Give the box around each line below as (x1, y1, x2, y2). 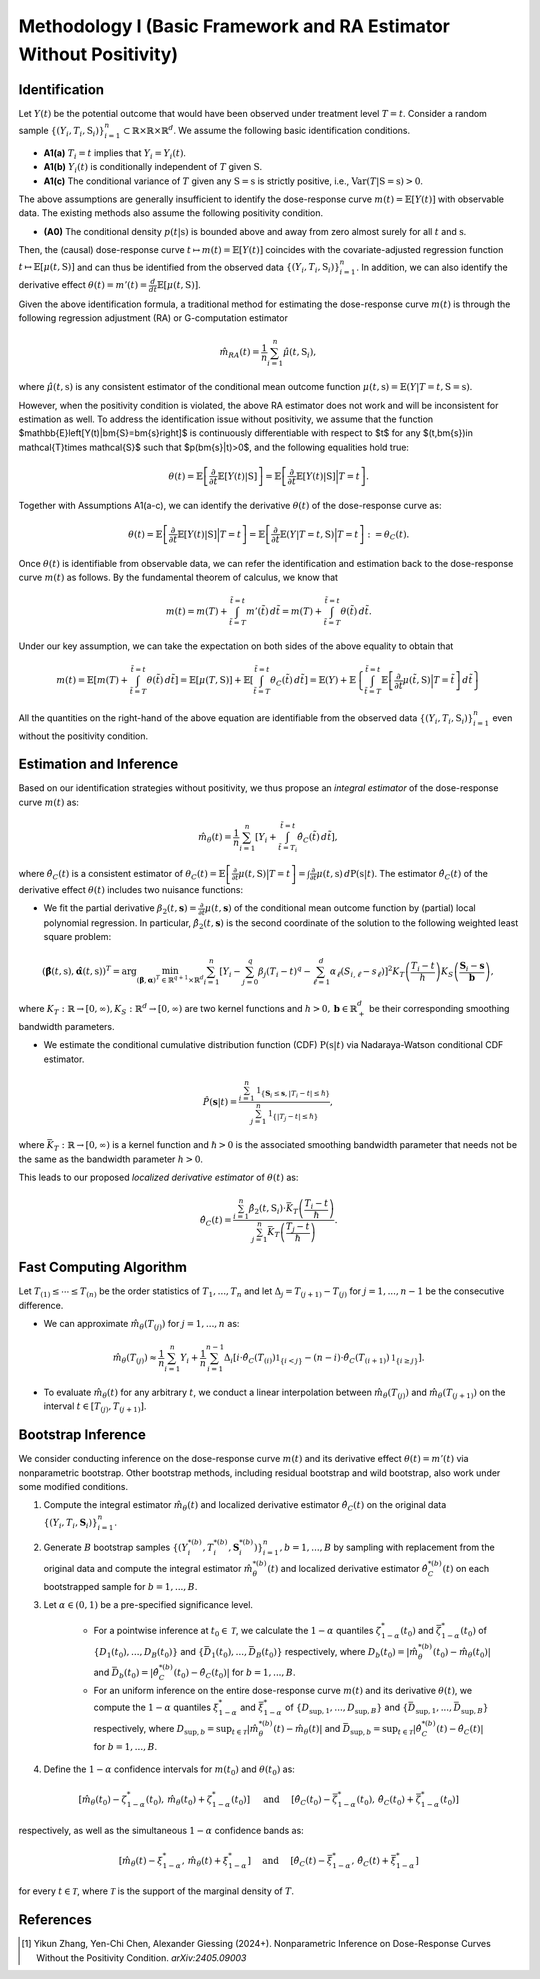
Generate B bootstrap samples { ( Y (43, 1541, 189, 1554)
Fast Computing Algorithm (18, 1259, 188, 1276)
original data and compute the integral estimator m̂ (43, 1562, 254, 1574)
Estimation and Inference (18, 756, 179, 773)
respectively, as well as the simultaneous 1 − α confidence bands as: (18, 1824, 304, 1836)
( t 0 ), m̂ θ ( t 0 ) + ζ (145, 1794, 213, 1807)
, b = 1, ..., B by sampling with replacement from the (279, 1541, 495, 1554)
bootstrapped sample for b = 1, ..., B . (43, 1580, 198, 1592)
